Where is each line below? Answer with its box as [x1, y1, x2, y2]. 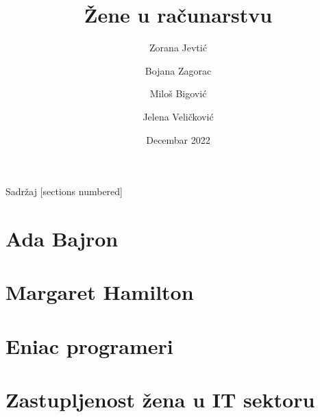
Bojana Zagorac [145, 63, 212, 77]
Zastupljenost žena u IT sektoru [5, 386, 315, 413]
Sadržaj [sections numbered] [5, 184, 123, 199]
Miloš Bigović [149, 86, 207, 101]
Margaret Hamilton [5, 278, 194, 306]
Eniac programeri [5, 331, 173, 359]
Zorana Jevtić [149, 40, 207, 55]
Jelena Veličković [143, 109, 214, 123]
